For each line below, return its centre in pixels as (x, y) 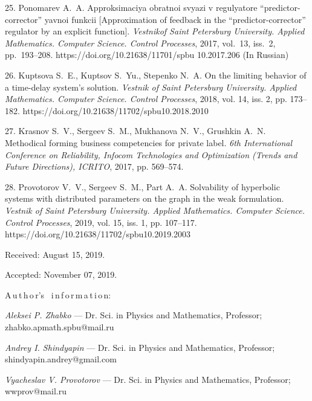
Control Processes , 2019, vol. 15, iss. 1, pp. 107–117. (101, 222)
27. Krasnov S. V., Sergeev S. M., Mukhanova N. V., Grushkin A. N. (135, 131)
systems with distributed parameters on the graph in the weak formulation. (145, 198)
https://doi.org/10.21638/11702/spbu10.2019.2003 (98, 234)
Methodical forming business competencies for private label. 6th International (149, 142)
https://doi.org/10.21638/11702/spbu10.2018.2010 (115, 110)
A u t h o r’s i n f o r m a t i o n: (58, 294)
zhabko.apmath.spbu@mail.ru (60, 327)
